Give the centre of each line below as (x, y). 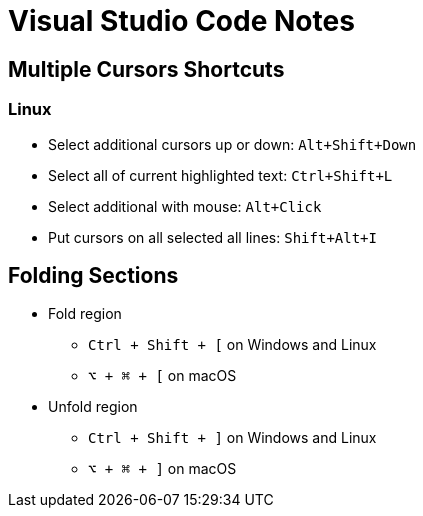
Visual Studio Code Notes (181, 21)
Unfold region (93, 407)
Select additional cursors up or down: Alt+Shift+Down (232, 144)
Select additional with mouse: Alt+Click (185, 206)
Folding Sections (93, 275)
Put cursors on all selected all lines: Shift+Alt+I (212, 237)
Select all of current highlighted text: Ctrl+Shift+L (220, 175)
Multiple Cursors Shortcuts (146, 69)
